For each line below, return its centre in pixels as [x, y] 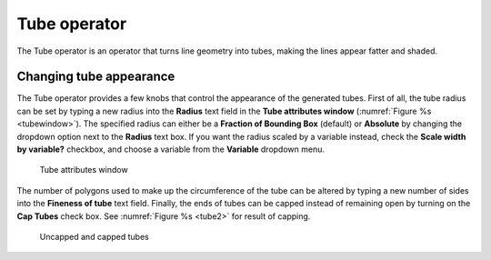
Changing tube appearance [96, 77]
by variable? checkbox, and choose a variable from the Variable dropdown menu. [170, 149]
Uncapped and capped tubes [94, 236]
